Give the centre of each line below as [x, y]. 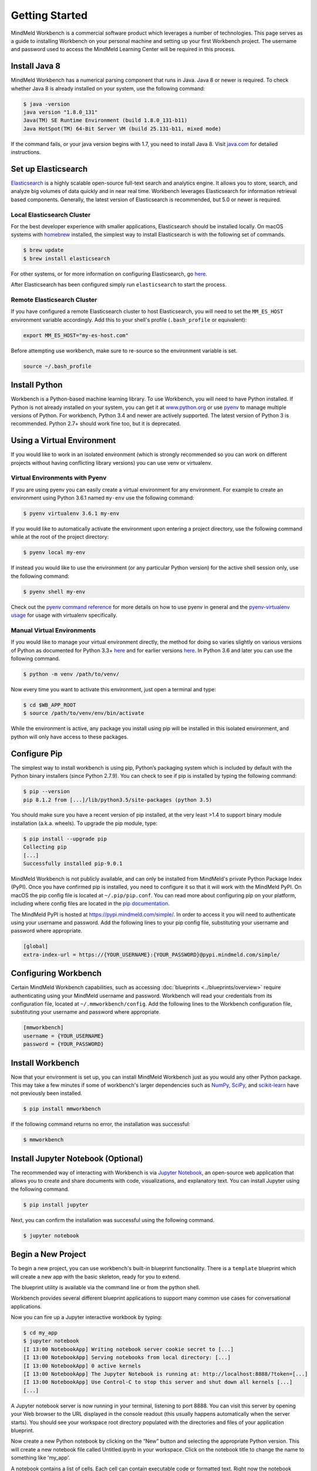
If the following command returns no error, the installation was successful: [101, 1124]
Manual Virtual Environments [53, 630]
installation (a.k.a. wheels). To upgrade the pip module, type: [84, 823]
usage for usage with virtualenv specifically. [64, 615]
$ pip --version [47, 792]
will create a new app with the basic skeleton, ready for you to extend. [96, 1276]
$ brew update [43, 250]
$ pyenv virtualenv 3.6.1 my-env [71, 514]
